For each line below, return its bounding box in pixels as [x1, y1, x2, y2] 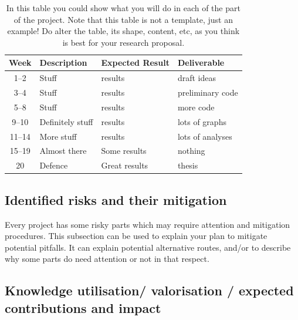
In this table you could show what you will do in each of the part [6, 2, 241, 14]
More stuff [39, 130, 77, 142]
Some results [101, 144, 147, 157]
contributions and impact [5, 298, 161, 316]
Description [39, 56, 87, 69]
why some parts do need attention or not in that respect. [5, 252, 209, 265]
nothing [177, 144, 205, 157]
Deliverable [177, 56, 225, 69]
